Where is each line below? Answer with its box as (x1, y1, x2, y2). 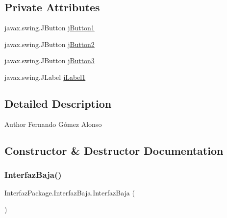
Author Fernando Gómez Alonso (4, 119, 102, 129)
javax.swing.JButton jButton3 (4, 55, 95, 66)
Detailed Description (4, 96, 112, 111)
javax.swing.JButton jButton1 (4, 23, 95, 33)
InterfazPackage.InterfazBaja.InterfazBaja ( (4, 188, 135, 198)
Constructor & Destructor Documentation (4, 143, 224, 158)
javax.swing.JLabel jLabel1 (4, 72, 86, 82)
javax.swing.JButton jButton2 (4, 39, 95, 49)
